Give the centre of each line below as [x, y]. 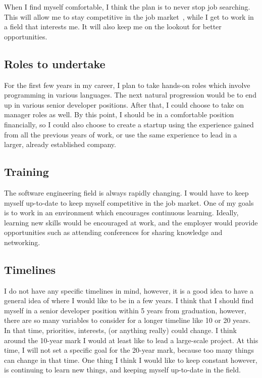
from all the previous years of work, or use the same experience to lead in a [121, 134]
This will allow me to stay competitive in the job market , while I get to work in [129, 16]
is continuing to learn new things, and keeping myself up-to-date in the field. [122, 370]
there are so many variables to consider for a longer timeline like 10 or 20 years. [127, 320]
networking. [22, 242]
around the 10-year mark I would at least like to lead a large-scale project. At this [131, 340]
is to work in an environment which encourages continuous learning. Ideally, [121, 212]
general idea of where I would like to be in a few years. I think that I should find [129, 300]
